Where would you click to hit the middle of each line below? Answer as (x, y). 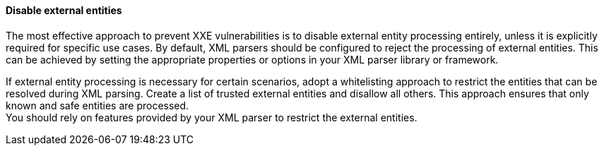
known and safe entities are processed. (97, 105)
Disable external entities (64, 10)
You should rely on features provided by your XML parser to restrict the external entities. (212, 117)
